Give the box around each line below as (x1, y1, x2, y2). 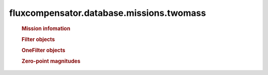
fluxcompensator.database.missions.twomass (9, 7, 206, 18)
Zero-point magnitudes (21, 58, 80, 65)
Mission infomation (21, 25, 70, 32)
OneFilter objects (21, 47, 66, 54)
